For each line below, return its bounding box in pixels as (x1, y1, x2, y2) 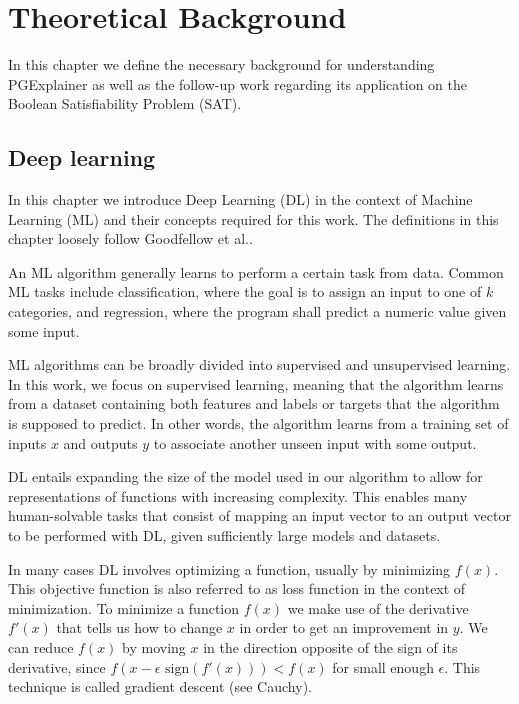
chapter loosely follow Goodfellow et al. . (8, 228, 253, 249)
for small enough (332, 656, 434, 677)
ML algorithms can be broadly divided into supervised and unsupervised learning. (8, 354, 511, 375)
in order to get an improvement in (239, 617, 449, 638)
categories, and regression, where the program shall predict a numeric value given (8, 301, 507, 322)
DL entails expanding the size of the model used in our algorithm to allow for (8, 466, 483, 487)
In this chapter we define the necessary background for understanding (8, 54, 435, 75)
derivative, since (8, 656, 106, 677)
